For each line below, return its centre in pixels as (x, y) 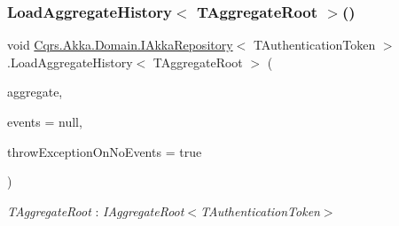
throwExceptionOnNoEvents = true (105, 151)
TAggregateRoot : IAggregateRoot (96, 210)
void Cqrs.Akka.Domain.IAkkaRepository (120, 45)
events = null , (45, 121)
